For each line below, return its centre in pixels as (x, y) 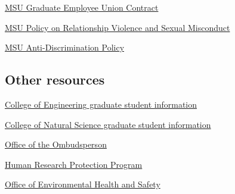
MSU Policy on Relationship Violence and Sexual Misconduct (117, 27)
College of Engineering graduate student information (101, 104)
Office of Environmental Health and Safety (83, 184)
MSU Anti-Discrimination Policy (65, 47)
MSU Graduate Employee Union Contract (82, 7)
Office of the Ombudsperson (56, 144)
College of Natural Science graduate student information (108, 124)
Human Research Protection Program (74, 164)
